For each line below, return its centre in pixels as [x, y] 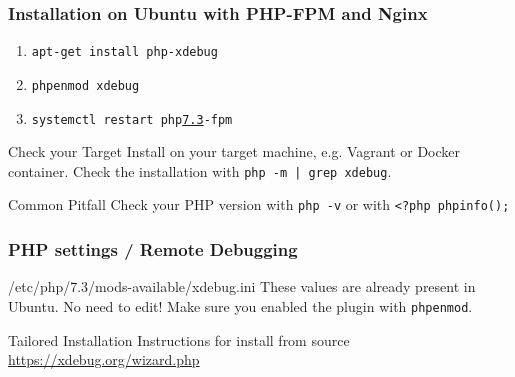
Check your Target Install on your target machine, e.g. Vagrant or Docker [234, 151]
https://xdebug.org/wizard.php [104, 359]
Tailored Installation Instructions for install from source [179, 339]
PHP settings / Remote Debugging [153, 249]
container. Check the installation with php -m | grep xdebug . [200, 170]
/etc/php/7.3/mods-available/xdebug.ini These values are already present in [242, 286]
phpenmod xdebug [85, 85]
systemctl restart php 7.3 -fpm [132, 119]
